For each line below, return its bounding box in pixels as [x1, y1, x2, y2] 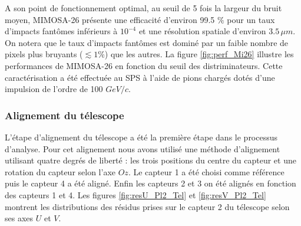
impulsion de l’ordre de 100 [5, 83, 103, 95]
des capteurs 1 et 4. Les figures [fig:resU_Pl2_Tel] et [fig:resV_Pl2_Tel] [5, 188, 266, 201]
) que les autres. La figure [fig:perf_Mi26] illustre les [104, 48, 294, 60]
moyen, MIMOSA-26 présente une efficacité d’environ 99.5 [5, 13, 215, 25]
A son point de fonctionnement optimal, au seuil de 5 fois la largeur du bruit [5, 2, 282, 14]
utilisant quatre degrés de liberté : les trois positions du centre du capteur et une [5, 154, 296, 166]
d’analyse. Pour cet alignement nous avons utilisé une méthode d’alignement [5, 142, 280, 155]
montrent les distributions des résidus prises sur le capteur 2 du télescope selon [5, 200, 290, 212]
